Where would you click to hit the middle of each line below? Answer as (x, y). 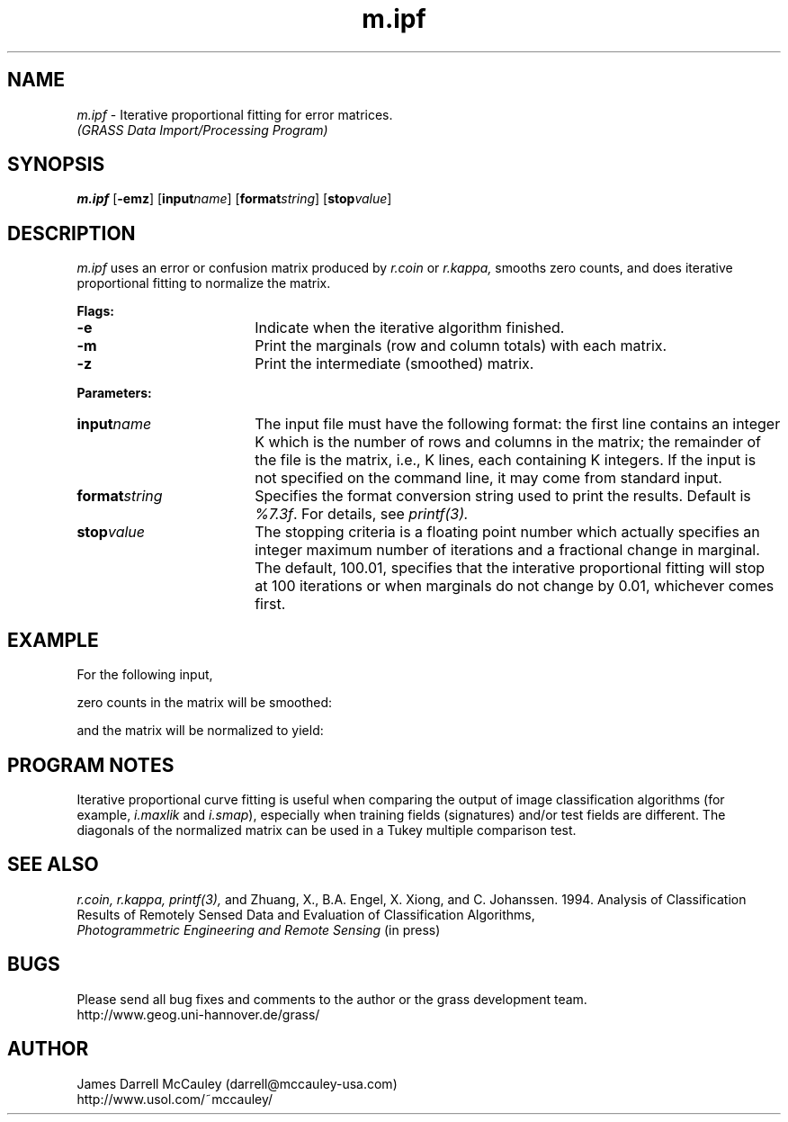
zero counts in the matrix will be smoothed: (205, 703)
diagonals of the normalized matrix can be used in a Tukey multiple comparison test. (327, 830)
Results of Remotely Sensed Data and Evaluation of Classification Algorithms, (306, 914)
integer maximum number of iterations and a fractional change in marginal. (507, 550)
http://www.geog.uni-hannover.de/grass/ (198, 1014)
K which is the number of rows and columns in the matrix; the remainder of (508, 442)
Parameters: (114, 393)
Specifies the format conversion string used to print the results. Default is (503, 496)
